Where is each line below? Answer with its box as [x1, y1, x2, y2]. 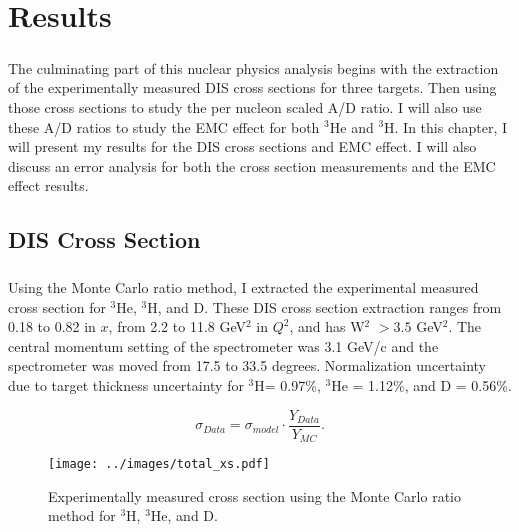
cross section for [8, 296, 106, 317]
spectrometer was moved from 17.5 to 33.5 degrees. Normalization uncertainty [8, 355, 486, 376]
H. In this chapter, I [384, 116, 508, 137]
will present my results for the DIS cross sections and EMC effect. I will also [8, 136, 477, 157]
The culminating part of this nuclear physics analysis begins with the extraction [8, 57, 499, 78]
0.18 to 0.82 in [8, 316, 96, 337]
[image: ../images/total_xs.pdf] [48, 457, 270, 472]
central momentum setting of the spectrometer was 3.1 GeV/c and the [8, 335, 439, 356]
